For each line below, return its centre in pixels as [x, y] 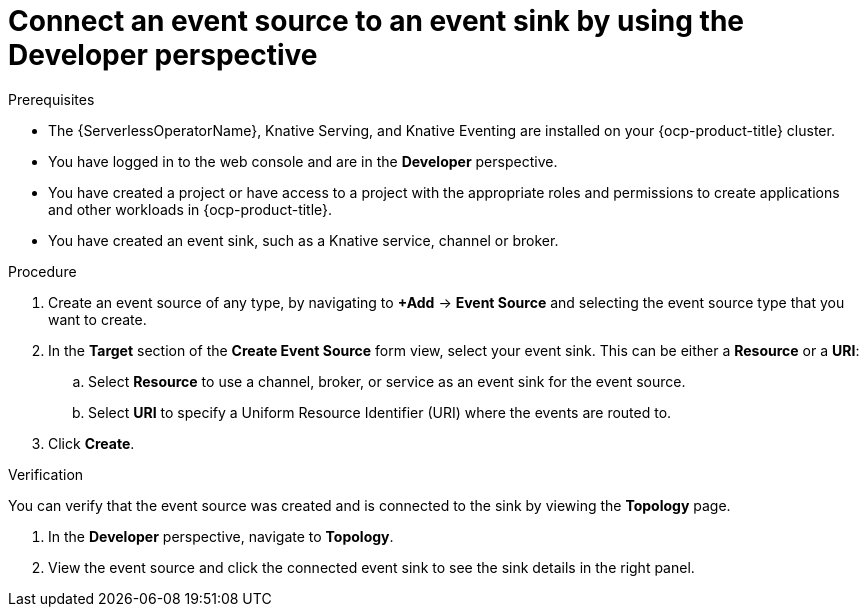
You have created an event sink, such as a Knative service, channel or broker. [303, 240]
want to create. [97, 319]
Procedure [42, 271]
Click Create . [91, 443]
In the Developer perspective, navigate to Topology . [221, 536]
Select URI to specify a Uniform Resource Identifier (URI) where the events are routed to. [380, 412]
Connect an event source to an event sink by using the [376, 21]
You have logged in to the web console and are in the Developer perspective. [303, 161]
